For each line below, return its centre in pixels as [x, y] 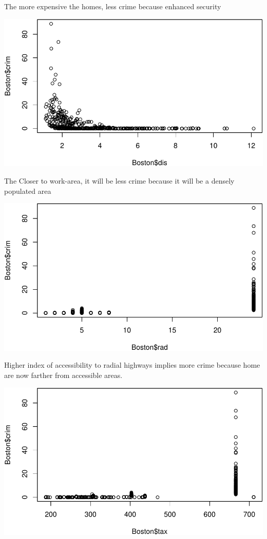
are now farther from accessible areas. [63, 375]
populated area [28, 191]
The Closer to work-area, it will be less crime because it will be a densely [119, 180]
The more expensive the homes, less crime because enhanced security [113, 6]
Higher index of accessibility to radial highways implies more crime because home [132, 365]
